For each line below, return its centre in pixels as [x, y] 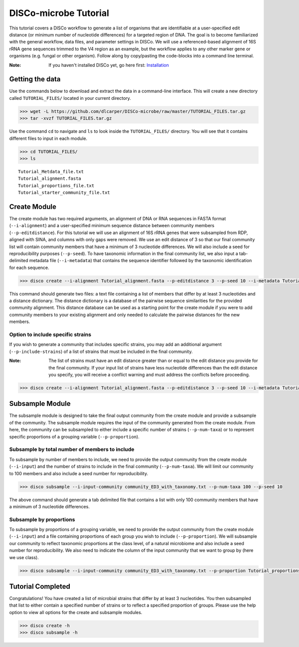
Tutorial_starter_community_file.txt [64, 193]
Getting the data [35, 79]
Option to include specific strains [50, 334]
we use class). [24, 557]
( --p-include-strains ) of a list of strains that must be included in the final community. [101, 351]
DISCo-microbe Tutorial [59, 13]
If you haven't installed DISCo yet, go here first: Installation [109, 65]
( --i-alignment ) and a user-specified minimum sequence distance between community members [112, 226]
